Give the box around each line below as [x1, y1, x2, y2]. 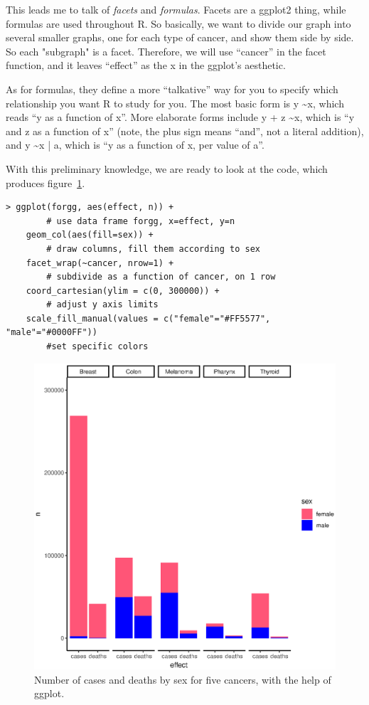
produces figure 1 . [6, 175, 85, 190]
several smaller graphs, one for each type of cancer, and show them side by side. [6, 30, 354, 45]
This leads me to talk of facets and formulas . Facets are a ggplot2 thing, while [6, 2, 346, 16]
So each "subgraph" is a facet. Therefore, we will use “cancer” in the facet [6, 43, 326, 58]
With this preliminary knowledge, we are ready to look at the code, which [6, 161, 328, 176]
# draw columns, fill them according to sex [46, 243, 260, 254]
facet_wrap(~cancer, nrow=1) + [26, 258, 174, 268]
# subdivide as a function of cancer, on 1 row [46, 272, 276, 282]
